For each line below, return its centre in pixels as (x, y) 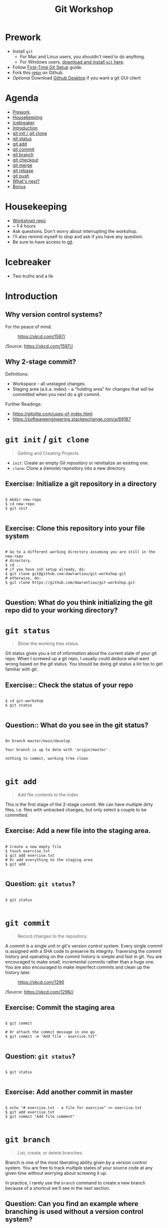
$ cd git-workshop (24, 701)
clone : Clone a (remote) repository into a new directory (69, 468)
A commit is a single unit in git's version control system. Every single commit (84, 946)
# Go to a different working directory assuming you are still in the (80, 552)
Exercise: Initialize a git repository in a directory (81, 484)
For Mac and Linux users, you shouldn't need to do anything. (82, 57)
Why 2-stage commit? (41, 362)
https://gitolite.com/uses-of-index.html (52, 414)
